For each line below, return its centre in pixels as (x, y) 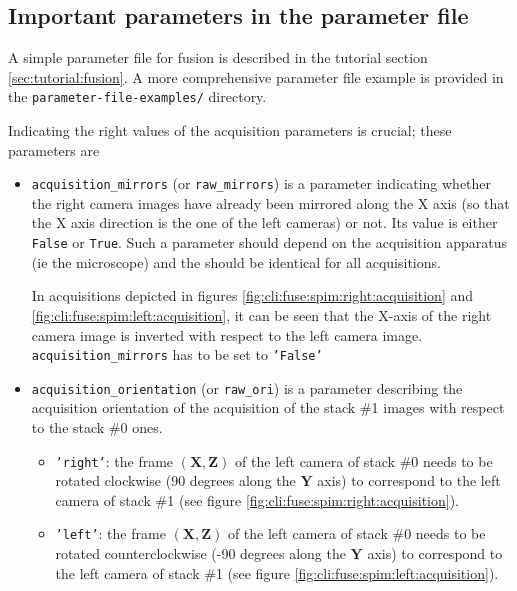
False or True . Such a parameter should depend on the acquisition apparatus (269, 242)
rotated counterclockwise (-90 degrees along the (200, 553)
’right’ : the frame (114, 460)
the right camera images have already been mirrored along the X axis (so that (270, 202)
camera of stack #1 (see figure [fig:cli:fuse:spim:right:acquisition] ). (257, 499)
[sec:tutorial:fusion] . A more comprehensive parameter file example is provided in (256, 76)
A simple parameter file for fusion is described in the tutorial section (218, 57)
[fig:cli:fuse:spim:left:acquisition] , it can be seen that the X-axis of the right (261, 314)
